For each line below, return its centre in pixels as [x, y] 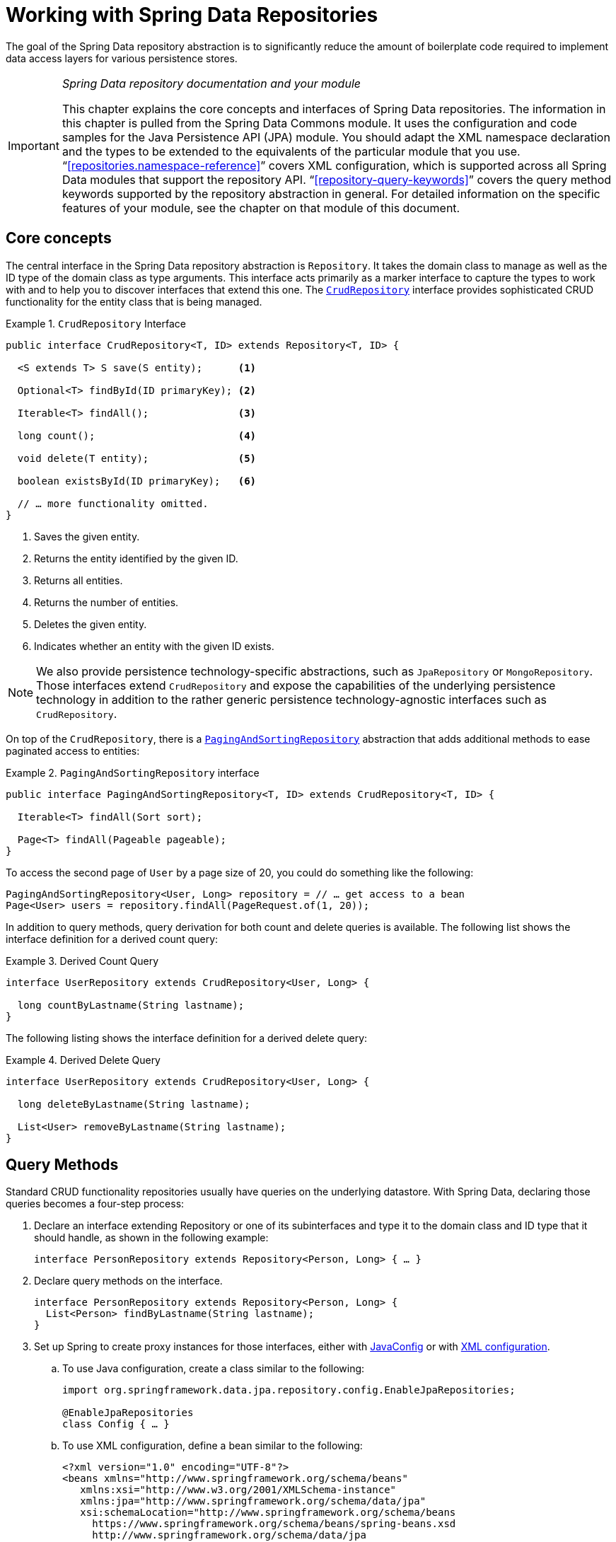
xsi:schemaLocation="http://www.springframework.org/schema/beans [268, 1513]
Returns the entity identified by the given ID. [136, 558]
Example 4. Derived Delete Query [83, 1060]
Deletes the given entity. [91, 624]
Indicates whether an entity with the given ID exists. [154, 646]
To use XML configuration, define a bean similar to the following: [213, 1446]
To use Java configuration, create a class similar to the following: [214, 1369]
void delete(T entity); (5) [137, 458]
